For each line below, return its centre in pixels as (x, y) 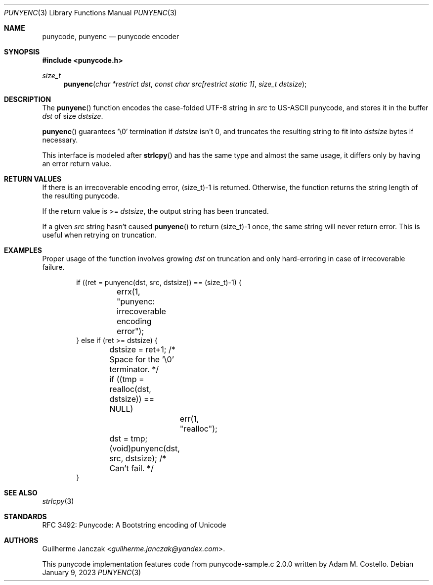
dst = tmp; (129, 439)
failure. (53, 267)
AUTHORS (21, 540)
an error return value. (77, 164)
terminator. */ (134, 369)
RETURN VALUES (33, 179)
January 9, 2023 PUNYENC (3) (92, 572)
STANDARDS (25, 516)
